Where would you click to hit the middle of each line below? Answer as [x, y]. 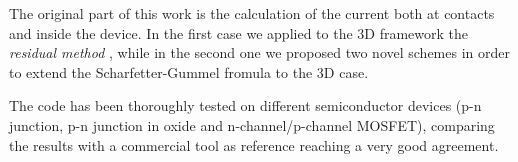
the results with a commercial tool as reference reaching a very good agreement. [254, 144]
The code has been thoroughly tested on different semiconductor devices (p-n [245, 105]
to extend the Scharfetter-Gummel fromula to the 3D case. [189, 71]
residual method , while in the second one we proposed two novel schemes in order [259, 52]
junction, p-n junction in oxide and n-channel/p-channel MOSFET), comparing [252, 124]
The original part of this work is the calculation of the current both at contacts [252, 13]
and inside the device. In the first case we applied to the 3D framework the [239, 32]
